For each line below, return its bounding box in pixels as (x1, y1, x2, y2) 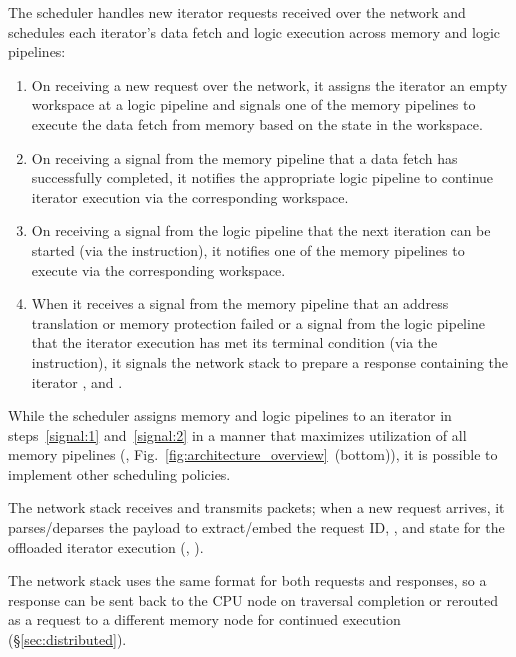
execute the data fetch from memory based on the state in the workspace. (31, 113, 483, 134)
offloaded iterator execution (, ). (8, 536, 204, 557)
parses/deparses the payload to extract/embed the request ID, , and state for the (8, 517, 505, 538)
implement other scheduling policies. (8, 463, 231, 484)
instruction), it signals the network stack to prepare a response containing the (31, 351, 509, 372)
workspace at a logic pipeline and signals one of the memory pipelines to (31, 94, 476, 115)
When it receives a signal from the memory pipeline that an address (31, 293, 449, 314)
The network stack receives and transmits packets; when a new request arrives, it (8, 497, 505, 518)
